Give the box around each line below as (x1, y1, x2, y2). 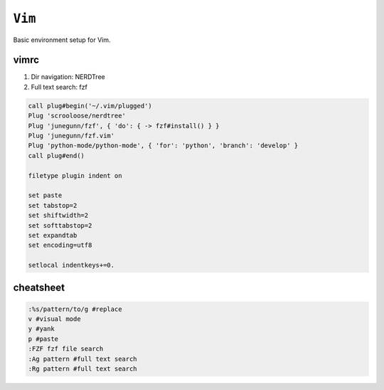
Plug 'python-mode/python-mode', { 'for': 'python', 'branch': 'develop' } (28, 142, 299, 149)
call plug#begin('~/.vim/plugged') (28, 102, 152, 110)
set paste (28, 191, 63, 199)
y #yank (28, 325, 55, 333)
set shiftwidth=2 (28, 211, 89, 220)
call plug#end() (28, 152, 85, 159)
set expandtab (28, 231, 78, 239)
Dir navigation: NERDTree (31, 73, 106, 81)
